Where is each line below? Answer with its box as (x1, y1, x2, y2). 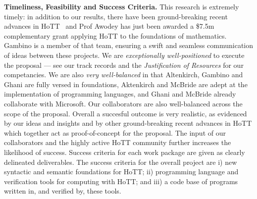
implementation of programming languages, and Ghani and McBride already (4, 89, 236, 99)
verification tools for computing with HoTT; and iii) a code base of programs (4, 176, 238, 186)
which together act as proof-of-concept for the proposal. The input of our (4, 127, 226, 138)
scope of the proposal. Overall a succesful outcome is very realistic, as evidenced (4, 108, 247, 118)
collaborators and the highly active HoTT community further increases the (4, 137, 231, 148)
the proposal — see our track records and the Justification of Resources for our (4, 59, 244, 70)
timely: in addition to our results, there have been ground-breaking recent (4, 11, 228, 21)
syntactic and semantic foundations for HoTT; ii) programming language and (4, 166, 239, 177)
